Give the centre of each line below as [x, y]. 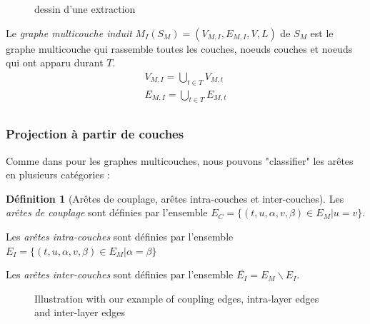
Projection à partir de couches [95, 134]
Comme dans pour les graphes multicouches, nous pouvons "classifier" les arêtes [180, 160]
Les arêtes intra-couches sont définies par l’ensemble [120, 237]
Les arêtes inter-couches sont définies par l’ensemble [120, 274]
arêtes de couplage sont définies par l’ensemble [107, 212]
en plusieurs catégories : [58, 174]
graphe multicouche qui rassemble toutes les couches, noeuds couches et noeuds [179, 48]
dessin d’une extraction [85, 9]
